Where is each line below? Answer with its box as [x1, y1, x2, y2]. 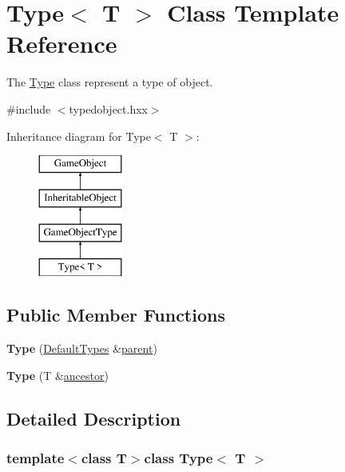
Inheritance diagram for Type [6, 127, 151, 144]
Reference [6, 27, 117, 60]
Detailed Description [6, 406, 181, 430]
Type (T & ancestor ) [6, 366, 109, 383]
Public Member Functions [6, 302, 225, 327]
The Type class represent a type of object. [6, 74, 213, 90]
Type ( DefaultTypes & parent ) [6, 340, 157, 357]
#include [6, 100, 51, 117]
